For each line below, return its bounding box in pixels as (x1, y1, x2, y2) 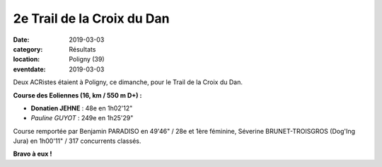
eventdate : (13, 64, 46, 74)
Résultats (69, 45, 96, 53)
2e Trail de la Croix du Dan (13, 11, 170, 26)
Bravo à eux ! (13, 149, 52, 159)
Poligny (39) (69, 55, 105, 64)
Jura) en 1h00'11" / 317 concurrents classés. (13, 137, 141, 145)
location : (13, 55, 40, 64)
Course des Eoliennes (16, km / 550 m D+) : (13, 91, 142, 99)
